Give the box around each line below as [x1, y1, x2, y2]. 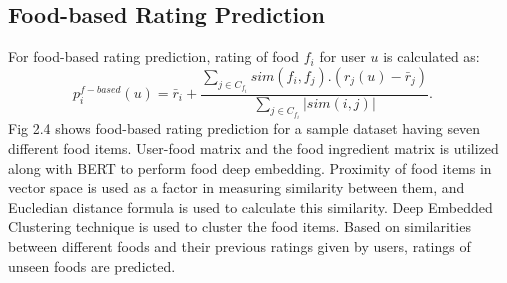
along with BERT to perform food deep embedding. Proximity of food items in [8, 157, 492, 178]
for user [319, 46, 366, 67]
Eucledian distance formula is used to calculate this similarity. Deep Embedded [8, 196, 493, 217]
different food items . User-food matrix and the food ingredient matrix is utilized [8, 138, 499, 159]
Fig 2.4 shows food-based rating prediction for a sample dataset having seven [8, 118, 481, 139]
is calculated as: [383, 46, 480, 67]
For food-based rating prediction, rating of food [8, 46, 300, 67]
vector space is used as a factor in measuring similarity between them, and [8, 177, 465, 198]
